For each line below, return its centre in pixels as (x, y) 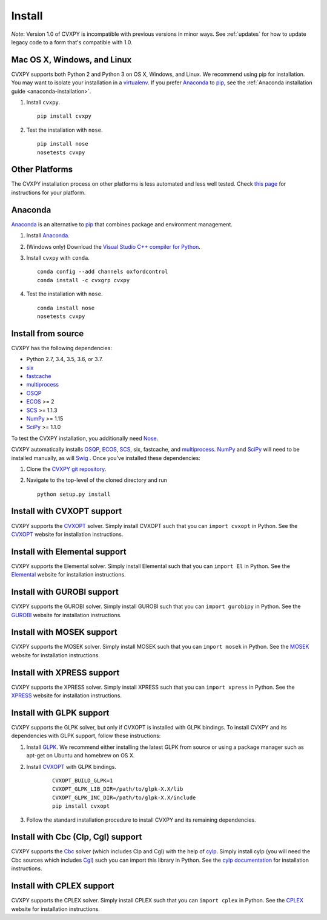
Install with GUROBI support (65, 592)
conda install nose (66, 308)
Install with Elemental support (69, 551)
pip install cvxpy (64, 116)
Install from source (48, 333)
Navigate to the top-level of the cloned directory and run (97, 480)
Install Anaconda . (48, 235)
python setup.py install (74, 494)
